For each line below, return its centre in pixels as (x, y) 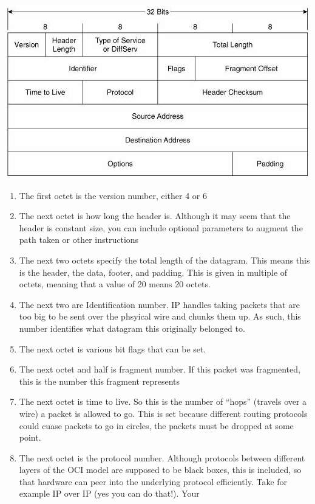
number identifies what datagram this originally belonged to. (132, 328)
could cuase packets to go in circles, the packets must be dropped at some (156, 425)
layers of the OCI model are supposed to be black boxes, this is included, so (160, 470)
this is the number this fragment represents (99, 381)
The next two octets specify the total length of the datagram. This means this (164, 260)
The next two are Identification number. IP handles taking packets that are (159, 304)
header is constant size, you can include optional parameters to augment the (161, 227)
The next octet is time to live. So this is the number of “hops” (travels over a (163, 401)
